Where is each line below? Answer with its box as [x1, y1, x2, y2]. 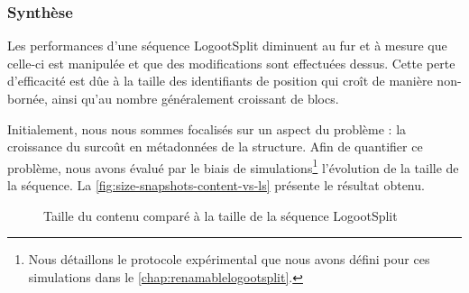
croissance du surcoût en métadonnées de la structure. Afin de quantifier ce [7, 137, 423, 156]
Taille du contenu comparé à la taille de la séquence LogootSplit [43, 206, 398, 224]
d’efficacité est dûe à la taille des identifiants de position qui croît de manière [7, 71, 433, 90]
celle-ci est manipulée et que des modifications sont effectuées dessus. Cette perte [7, 53, 455, 72]
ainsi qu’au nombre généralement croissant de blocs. [51, 89, 339, 107]
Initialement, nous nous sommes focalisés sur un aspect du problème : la [7, 119, 407, 138]
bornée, [7, 89, 48, 107]
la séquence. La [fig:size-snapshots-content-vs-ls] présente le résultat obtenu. [7, 176, 425, 195]
